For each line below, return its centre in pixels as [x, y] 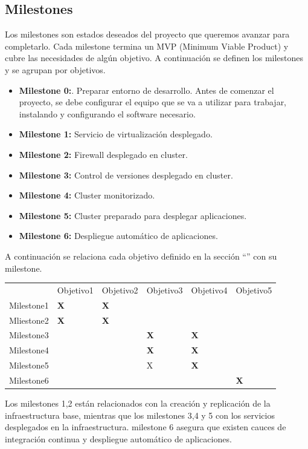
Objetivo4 [209, 290]
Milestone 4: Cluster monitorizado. [87, 195]
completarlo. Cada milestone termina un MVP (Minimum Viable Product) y [147, 46]
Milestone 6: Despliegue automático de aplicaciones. [118, 236]
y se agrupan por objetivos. [55, 69]
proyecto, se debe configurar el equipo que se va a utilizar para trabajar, [153, 102]
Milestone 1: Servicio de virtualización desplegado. [116, 134]
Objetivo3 [165, 290]
